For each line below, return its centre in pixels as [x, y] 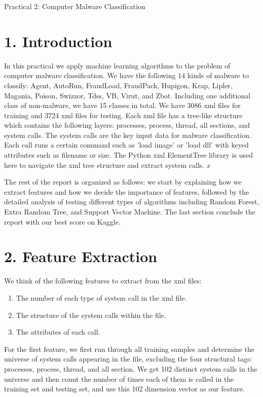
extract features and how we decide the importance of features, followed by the [127, 191]
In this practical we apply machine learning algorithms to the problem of [117, 65]
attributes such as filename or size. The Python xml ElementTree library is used [129, 155]
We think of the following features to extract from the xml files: [103, 281]
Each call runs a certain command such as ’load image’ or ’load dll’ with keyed [126, 145]
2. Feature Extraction [81, 256]
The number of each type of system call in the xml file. [101, 297]
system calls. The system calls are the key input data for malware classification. [128, 135]
